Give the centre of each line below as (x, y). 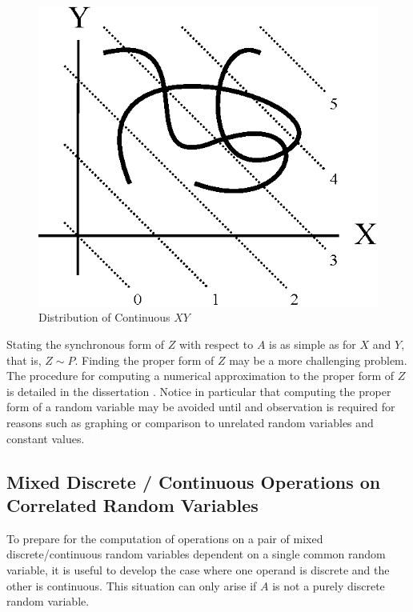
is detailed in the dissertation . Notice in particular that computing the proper (199, 391)
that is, (24, 360)
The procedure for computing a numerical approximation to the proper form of (200, 376)
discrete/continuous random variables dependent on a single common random (196, 554)
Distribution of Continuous (104, 317)
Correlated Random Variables (132, 504)
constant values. (46, 438)
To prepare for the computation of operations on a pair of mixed (165, 538)
